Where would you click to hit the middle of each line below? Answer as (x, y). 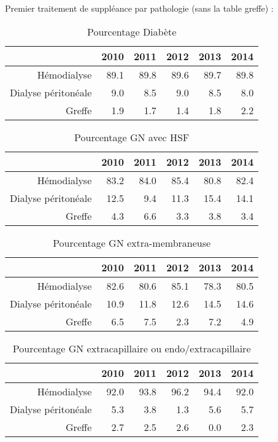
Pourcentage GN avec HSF (132, 137)
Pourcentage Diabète (132, 31)
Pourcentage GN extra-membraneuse (132, 242)
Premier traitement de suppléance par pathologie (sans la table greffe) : (139, 8)
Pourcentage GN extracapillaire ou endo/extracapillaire (132, 348)
